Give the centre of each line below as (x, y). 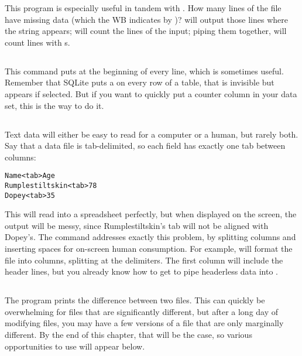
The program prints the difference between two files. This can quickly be (135, 300)
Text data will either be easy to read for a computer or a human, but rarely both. (152, 134)
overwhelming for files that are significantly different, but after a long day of (142, 311)
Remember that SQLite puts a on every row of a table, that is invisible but (140, 82)
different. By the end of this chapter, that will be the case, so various (128, 335)
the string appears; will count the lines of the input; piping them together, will (146, 31)
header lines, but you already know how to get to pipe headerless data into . (142, 271)
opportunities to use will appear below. (75, 346)
